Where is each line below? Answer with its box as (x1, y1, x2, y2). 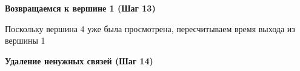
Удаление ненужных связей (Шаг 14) (5, 54, 153, 67)
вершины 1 (5, 34, 45, 47)
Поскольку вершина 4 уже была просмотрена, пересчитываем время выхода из (5, 22, 295, 35)
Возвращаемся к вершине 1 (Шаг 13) (5, 2, 156, 14)
